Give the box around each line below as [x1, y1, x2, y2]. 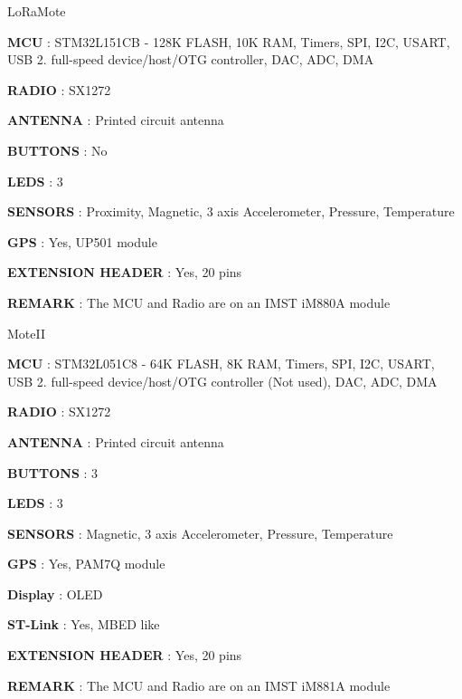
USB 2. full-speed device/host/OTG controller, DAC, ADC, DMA [7, 50, 374, 69]
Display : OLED [7, 584, 103, 603]
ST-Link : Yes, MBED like [7, 615, 160, 634]
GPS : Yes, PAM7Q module [7, 554, 165, 573]
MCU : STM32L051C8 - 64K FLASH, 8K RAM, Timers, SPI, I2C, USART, [7, 354, 435, 373]
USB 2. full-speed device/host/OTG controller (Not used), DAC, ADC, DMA [7, 371, 438, 390]
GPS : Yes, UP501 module [7, 232, 157, 251]
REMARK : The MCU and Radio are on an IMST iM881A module [7, 675, 391, 694]
